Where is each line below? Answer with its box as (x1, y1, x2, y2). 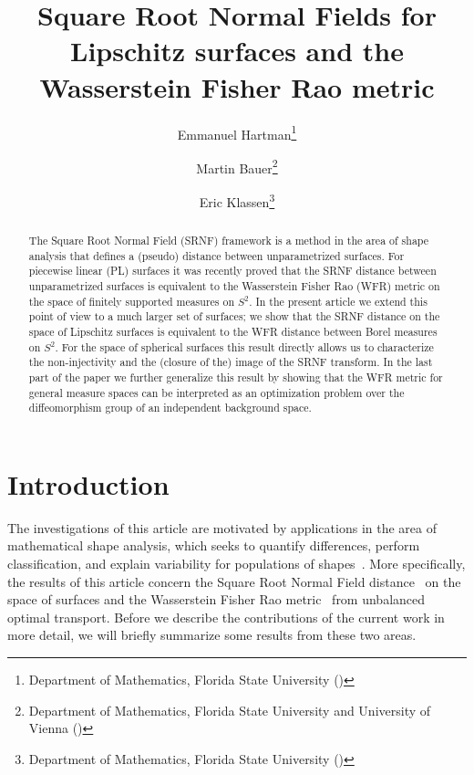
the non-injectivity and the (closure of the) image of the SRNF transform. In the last (28, 354, 433, 370)
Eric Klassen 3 (199, 190, 275, 211)
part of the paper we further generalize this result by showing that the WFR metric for (28, 369, 443, 384)
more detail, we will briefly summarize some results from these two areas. (7, 625, 417, 644)
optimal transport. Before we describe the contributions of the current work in (7, 607, 445, 626)
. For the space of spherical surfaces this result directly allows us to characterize (55, 339, 434, 354)
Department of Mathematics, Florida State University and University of (28, 700, 431, 719)
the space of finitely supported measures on (28, 293, 235, 309)
